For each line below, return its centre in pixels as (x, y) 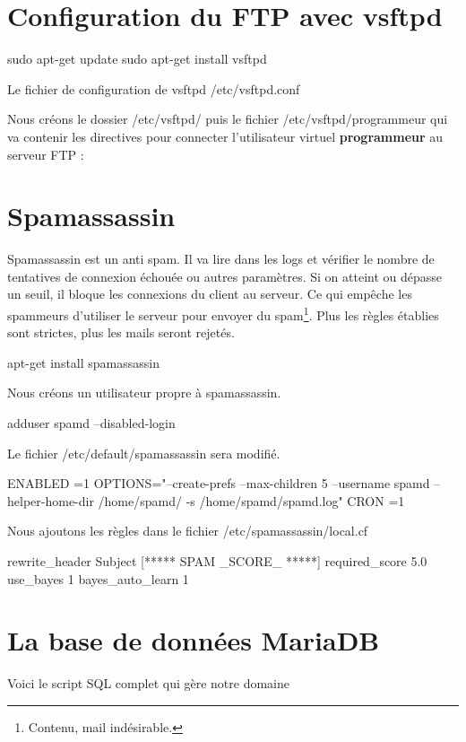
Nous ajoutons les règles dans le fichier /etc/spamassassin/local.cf (188, 531)
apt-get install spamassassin (84, 362)
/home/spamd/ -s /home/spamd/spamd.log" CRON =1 (251, 500)
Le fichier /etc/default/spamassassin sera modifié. (144, 453)
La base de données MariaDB (194, 640)
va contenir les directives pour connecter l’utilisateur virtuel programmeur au (225, 136)
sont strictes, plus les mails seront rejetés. (121, 332)
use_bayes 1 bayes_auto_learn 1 (98, 578)
